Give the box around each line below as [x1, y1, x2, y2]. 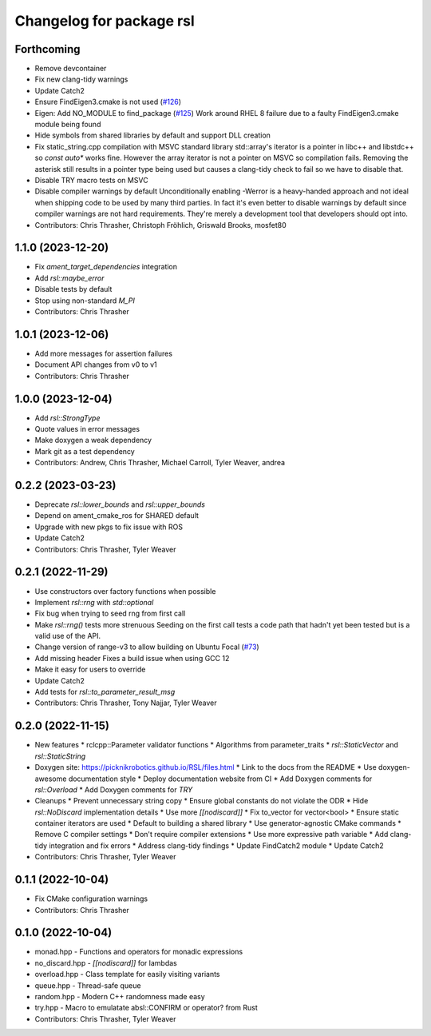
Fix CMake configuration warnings [34, 894, 148, 903]
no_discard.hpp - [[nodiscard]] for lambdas [34, 958, 177, 967]
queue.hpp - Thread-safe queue [34, 980, 141, 990]
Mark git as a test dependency [34, 446, 135, 456]
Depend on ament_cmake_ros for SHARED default [34, 511, 200, 520]
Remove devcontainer [34, 64, 107, 74]
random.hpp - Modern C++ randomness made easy [34, 992, 205, 1002]
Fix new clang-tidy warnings [34, 74, 129, 84]
